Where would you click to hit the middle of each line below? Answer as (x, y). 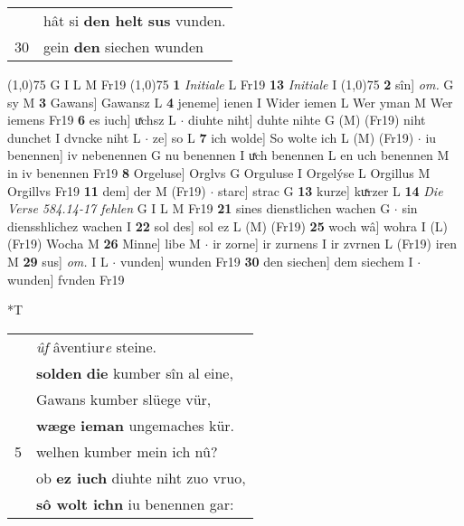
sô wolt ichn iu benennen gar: (135, 503)
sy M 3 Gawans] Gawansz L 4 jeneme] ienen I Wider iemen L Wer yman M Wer (230, 102)
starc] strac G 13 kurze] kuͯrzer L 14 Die (331, 190)
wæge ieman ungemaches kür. (136, 425)
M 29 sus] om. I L (58, 261)
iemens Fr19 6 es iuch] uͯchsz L (92, 120)
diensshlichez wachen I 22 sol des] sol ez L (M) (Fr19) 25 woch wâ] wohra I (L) (228, 225)
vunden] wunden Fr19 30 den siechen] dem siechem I (266, 261)
